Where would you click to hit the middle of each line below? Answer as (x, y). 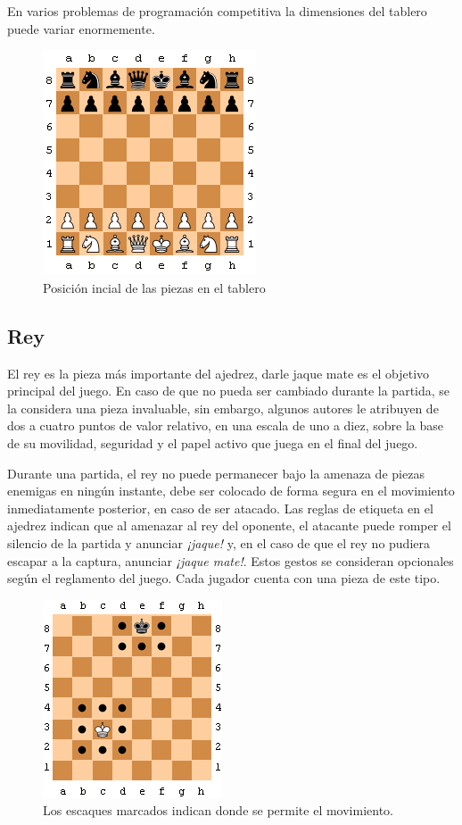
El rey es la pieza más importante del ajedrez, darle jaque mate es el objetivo (219, 373)
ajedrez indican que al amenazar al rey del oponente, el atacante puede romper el (229, 525)
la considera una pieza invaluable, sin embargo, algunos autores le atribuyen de (223, 408)
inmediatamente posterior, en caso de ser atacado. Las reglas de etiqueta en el (220, 508)
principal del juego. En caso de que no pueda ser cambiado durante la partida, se (229, 391)
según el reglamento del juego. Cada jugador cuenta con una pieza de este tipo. (224, 578)
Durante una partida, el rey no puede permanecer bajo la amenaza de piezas (216, 473)
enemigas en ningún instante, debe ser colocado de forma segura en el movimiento (231, 491)
